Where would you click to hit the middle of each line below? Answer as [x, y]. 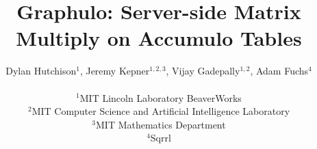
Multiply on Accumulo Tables [159, 38]
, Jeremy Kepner [115, 71]
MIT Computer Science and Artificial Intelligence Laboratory [161, 111]
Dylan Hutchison [41, 71]
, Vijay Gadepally [203, 71]
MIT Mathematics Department [161, 124]
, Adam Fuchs [279, 71]
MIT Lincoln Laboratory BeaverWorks [161, 97]
